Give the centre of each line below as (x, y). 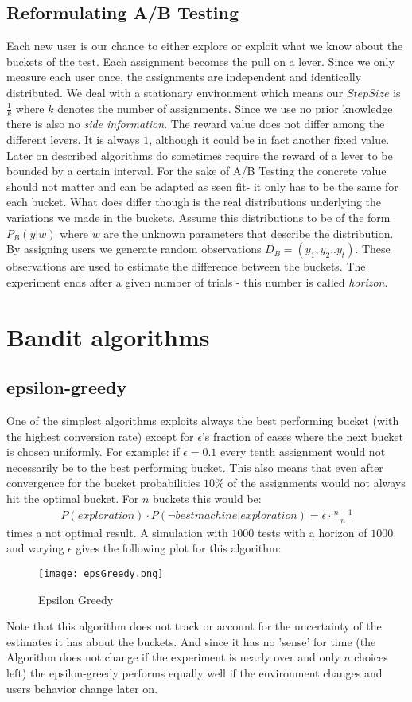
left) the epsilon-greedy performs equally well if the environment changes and (194, 673)
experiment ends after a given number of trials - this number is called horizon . (197, 281)
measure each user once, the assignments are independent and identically (184, 77)
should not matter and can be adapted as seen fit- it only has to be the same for (202, 186)
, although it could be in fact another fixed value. (269, 139)
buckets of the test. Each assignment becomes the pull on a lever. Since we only (200, 61)
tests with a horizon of (313, 532)
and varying (35, 548)
